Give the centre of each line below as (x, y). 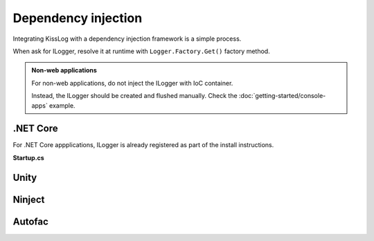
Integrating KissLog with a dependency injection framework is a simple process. (127, 39)
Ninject (29, 199)
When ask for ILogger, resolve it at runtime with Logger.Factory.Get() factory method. (141, 51)
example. (62, 105)
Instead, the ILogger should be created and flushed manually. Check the (135, 96)
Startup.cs (28, 157)
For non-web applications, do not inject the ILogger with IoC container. (132, 83)
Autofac (30, 221)
